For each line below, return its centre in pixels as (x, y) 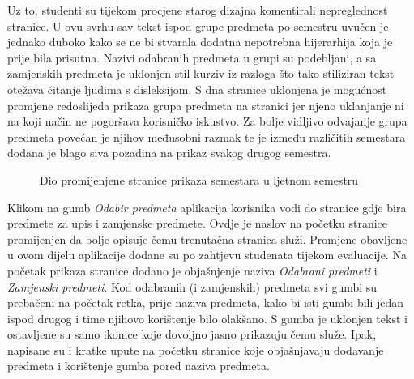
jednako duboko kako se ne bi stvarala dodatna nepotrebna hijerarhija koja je (200, 42)
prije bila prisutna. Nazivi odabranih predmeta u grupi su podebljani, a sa (192, 57)
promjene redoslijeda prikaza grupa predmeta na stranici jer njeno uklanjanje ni (206, 105)
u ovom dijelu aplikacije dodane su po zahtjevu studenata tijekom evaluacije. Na (207, 255)
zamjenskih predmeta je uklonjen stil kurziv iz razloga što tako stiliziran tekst (201, 73)
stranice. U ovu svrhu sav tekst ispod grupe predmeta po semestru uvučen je (198, 26)
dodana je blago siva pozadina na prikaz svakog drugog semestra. (169, 153)
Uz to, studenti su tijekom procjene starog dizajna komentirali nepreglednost (198, 10)
